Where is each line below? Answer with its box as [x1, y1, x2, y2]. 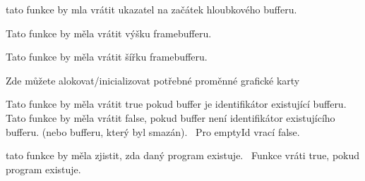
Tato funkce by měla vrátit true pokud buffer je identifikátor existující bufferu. [6, 96, 347, 111]
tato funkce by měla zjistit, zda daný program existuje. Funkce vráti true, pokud [6, 148, 360, 163]
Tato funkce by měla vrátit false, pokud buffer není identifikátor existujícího [6, 110, 335, 125]
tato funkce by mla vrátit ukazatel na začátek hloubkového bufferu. [6, 2, 297, 16]
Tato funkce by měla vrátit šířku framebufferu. [6, 49, 208, 64]
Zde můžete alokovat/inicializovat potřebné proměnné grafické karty [6, 73, 300, 87]
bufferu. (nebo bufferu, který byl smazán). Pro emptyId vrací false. [6, 124, 300, 139]
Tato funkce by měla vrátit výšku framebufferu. [6, 25, 212, 40]
